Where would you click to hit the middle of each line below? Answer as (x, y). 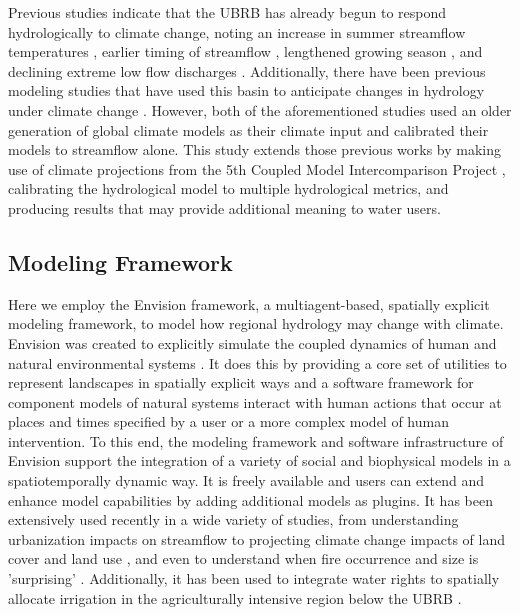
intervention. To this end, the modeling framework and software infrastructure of (256, 440)
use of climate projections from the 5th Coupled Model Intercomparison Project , (257, 168)
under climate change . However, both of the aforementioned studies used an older (260, 109)
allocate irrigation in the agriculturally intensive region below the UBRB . (235, 597)
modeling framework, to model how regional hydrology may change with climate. (256, 323)
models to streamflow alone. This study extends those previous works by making (255, 149)
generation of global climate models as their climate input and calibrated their (248, 129)
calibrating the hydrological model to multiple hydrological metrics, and (228, 188)
